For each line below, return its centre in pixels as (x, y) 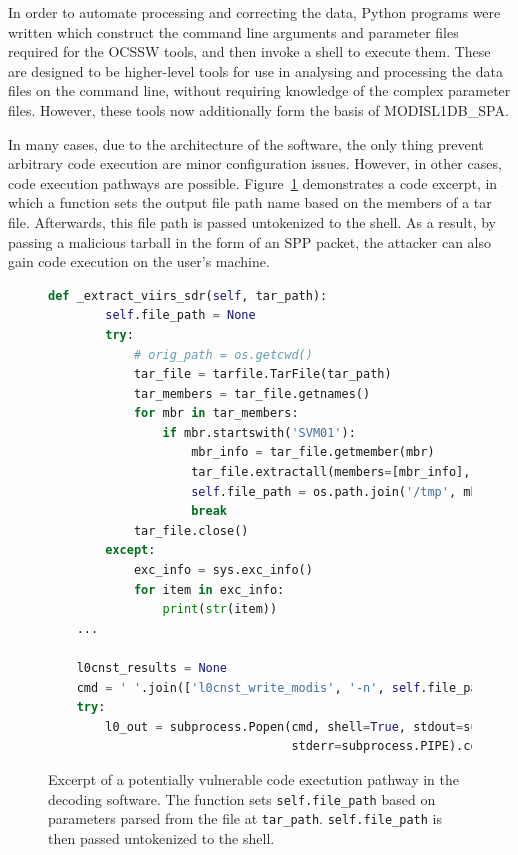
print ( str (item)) (220, 609)
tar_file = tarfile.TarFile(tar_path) (262, 374)
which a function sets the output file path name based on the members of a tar (250, 202)
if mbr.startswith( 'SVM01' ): (259, 432)
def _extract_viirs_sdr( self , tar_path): (188, 295)
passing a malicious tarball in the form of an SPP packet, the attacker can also (250, 241)
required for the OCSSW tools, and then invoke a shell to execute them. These (249, 51)
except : (130, 550)
